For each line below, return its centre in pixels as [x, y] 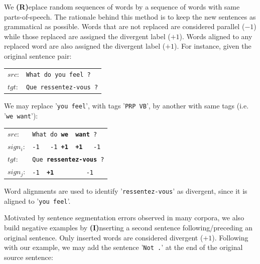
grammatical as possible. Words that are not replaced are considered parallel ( [124, 26]
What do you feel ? [58, 75]
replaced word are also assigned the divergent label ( [85, 46]
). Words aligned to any [216, 36]
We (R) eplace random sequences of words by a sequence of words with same [122, 7]
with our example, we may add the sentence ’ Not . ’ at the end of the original [123, 247]
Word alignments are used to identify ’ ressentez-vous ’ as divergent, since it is [126, 191]
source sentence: [29, 257]
